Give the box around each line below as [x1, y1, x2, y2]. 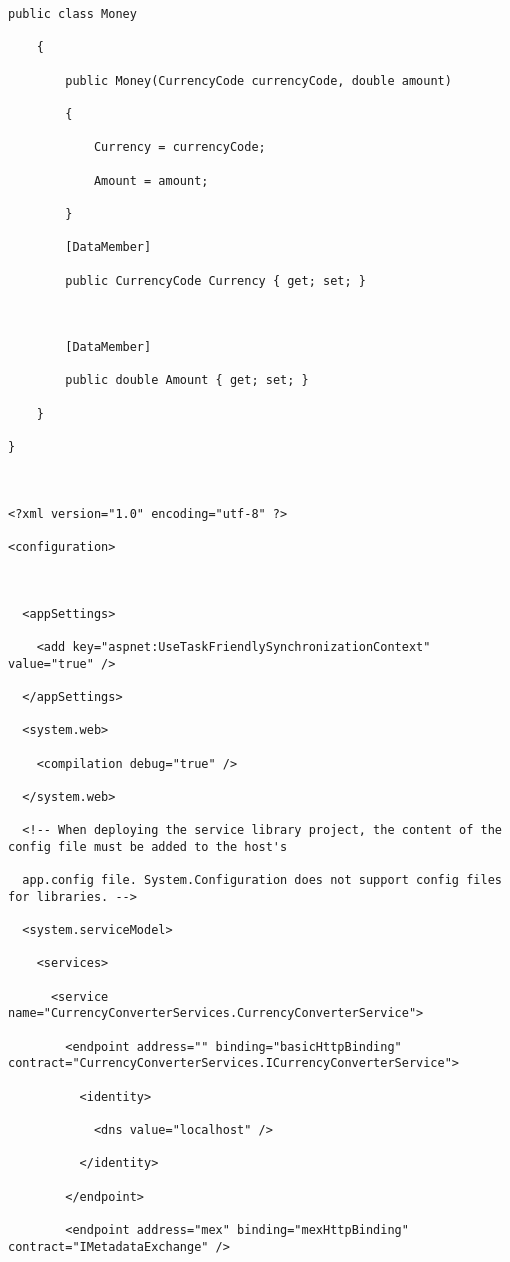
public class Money [8, 7, 137, 21]
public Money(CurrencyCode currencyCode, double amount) [65, 73, 452, 88]
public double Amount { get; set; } [65, 373, 309, 388]
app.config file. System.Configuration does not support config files [22, 873, 502, 888]
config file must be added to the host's [8, 839, 288, 854]
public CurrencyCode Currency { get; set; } [65, 273, 366, 288]
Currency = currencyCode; [93, 140, 266, 155]
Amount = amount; [93, 173, 209, 188]
